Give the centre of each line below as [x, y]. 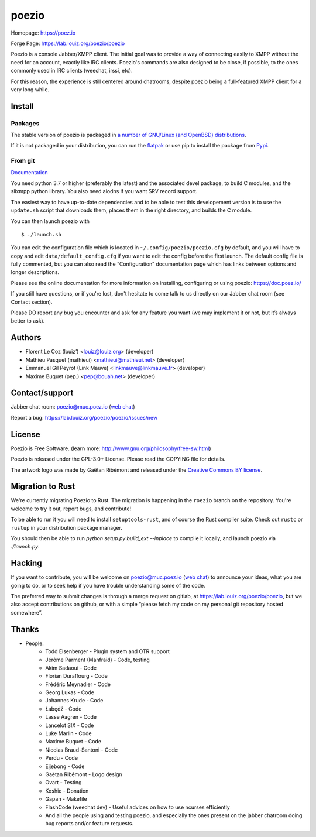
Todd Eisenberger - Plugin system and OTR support [107, 651]
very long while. [30, 89]
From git [23, 161]
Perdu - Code [62, 758]
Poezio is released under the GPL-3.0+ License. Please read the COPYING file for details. [118, 459]
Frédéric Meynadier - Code [78, 684]
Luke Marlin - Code [68, 733]
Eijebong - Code [65, 766]
